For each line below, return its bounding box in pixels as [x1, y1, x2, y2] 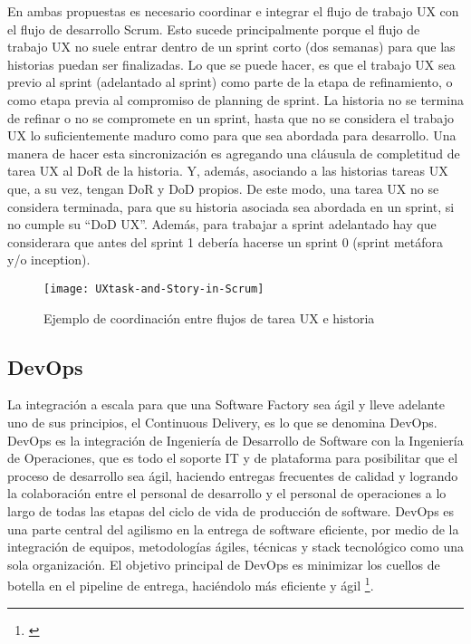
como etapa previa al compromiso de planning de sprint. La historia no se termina [7, 90, 464, 109]
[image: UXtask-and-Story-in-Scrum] [43, 282, 264, 295]
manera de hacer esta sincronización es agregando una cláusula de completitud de [7, 143, 460, 162]
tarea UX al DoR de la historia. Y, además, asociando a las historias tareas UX [7, 161, 448, 180]
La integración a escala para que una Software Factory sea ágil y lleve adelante [7, 395, 445, 414]
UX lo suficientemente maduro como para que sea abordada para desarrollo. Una [7, 126, 457, 145]
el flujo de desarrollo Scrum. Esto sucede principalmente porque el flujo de [7, 19, 420, 38]
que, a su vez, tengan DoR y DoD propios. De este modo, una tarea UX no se [7, 178, 439, 197]
